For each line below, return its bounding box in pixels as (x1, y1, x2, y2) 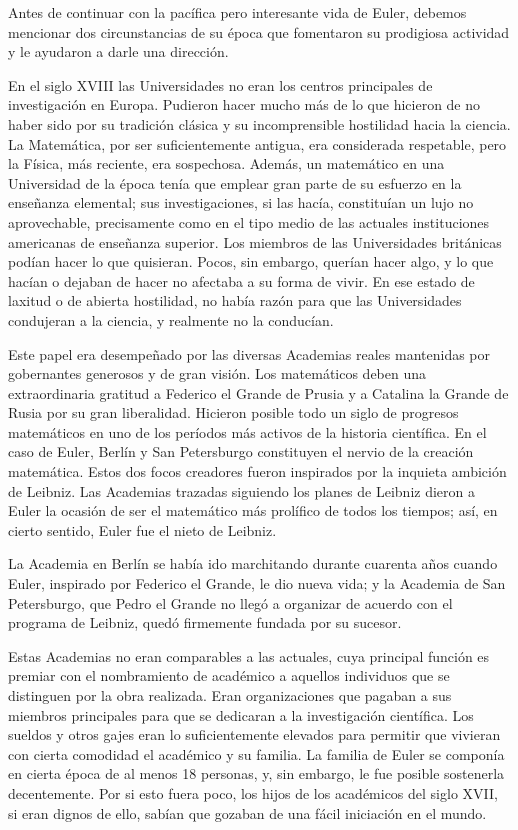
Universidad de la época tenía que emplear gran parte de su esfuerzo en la (8, 172, 462, 193)
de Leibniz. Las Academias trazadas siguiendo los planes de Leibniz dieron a (8, 480, 475, 501)
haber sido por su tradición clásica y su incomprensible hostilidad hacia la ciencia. (8, 113, 511, 134)
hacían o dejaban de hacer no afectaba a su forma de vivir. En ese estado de (8, 270, 475, 291)
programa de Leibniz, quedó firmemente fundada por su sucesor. (8, 612, 402, 633)
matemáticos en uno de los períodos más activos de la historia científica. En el (8, 421, 487, 442)
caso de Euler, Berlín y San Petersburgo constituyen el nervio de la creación (8, 441, 474, 462)
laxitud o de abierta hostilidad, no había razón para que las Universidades (8, 290, 462, 311)
